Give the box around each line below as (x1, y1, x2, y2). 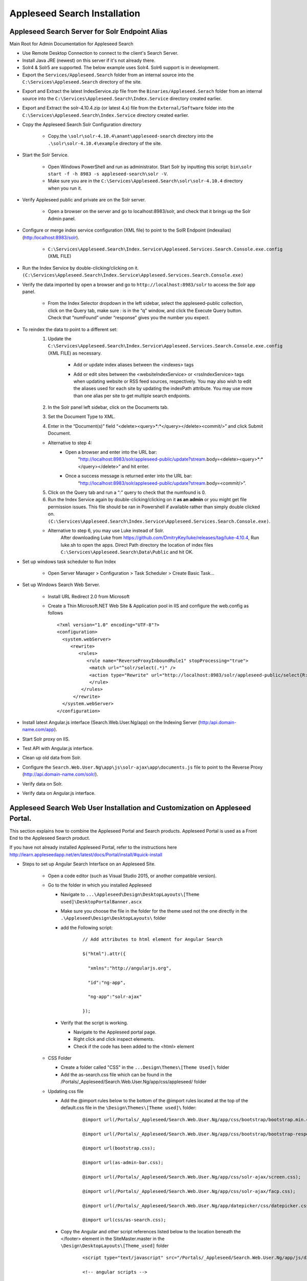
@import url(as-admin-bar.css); (82, 1160, 164, 1166)
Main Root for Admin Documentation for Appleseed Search (9, 41, 134, 47)
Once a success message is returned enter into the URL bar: (65, 473, 193, 479)
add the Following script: (60, 924, 113, 931)
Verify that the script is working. (60, 1020, 128, 1026)
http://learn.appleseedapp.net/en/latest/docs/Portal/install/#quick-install (9, 851, 163, 858)
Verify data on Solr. (22, 780, 63, 787)
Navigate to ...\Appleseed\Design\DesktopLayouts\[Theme (60, 892, 200, 898)
